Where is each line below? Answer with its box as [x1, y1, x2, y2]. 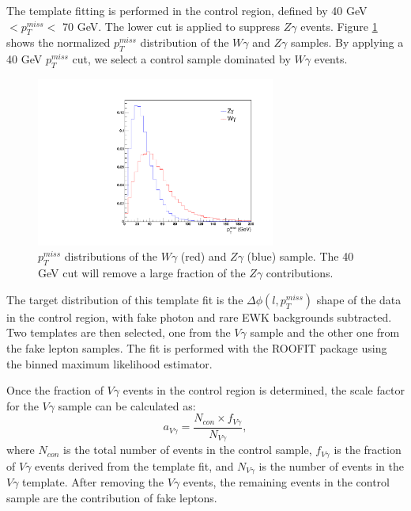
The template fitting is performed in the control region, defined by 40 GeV [6, 2, 368, 18]
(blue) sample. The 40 [247, 248, 354, 265]
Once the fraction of [6, 382, 104, 399]
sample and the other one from [250, 324, 400, 341]
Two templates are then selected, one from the [6, 324, 231, 341]
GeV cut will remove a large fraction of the [38, 265, 246, 281]
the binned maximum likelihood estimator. [6, 355, 213, 372]
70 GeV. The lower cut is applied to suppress [62, 17, 281, 34]
